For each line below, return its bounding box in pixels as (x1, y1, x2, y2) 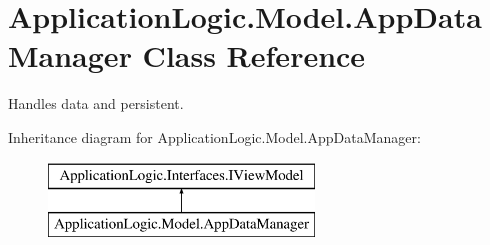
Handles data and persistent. (8, 93, 184, 114)
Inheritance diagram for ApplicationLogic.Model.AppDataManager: (8, 126, 421, 147)
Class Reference (142, 35, 366, 76)
